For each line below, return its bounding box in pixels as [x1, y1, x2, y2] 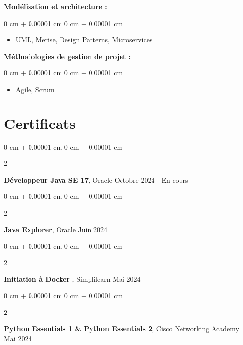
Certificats [4, 113, 76, 133]
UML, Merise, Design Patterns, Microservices [15, 34, 152, 45]
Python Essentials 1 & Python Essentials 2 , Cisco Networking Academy [4, 323, 239, 334]
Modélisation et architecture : [4, 1, 107, 11]
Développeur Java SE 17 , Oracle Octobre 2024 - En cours [4, 174, 188, 185]
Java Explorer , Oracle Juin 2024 [4, 224, 107, 234]
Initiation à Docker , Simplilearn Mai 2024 [4, 274, 141, 284]
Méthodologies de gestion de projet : [4, 51, 131, 61]
